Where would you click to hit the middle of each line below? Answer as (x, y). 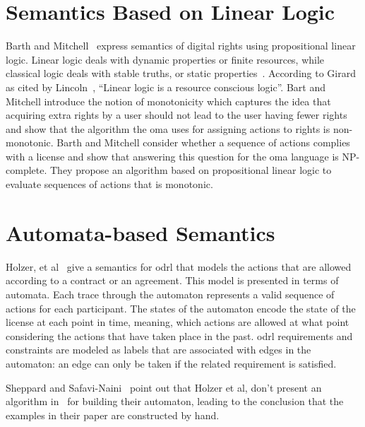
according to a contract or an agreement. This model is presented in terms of (172, 280)
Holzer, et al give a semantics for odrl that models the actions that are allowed (179, 266)
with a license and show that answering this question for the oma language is (172, 156)
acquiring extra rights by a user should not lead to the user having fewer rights (176, 115)
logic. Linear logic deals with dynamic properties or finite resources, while (165, 59)
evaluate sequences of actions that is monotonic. (109, 184)
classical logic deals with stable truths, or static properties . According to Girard (181, 73)
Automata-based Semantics (140, 232)
